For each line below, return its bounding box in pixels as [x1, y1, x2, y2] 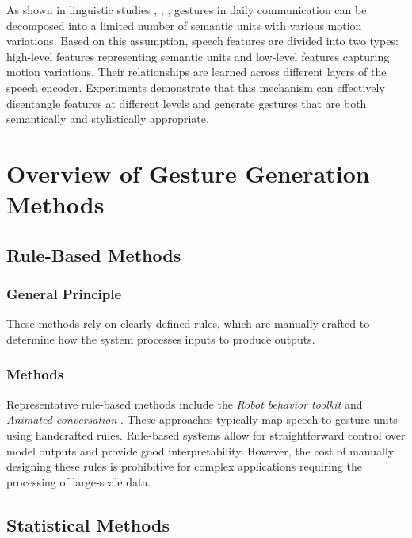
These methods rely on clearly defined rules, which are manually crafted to [6, 315, 370, 332]
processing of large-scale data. [6, 473, 151, 490]
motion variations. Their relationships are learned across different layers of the [6, 63, 387, 80]
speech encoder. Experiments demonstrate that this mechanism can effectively [6, 79, 385, 95]
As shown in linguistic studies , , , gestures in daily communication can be [6, 2, 367, 17]
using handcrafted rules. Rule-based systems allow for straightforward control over [6, 426, 406, 443]
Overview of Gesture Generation [6, 156, 370, 189]
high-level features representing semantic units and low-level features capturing [6, 48, 390, 64]
